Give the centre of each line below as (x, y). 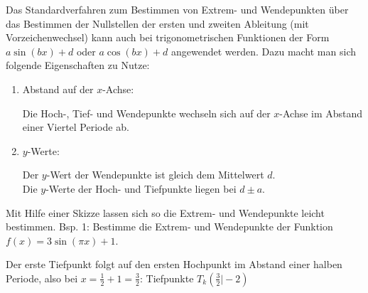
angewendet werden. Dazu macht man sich (263, 51)
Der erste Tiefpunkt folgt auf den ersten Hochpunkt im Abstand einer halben (174, 264)
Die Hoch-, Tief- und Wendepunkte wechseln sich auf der (146, 113)
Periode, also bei (42, 278)
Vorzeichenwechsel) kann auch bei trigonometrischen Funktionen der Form (168, 37)
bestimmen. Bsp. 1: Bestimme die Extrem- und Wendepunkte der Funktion (169, 227)
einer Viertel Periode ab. (76, 127)
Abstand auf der (58, 89)
